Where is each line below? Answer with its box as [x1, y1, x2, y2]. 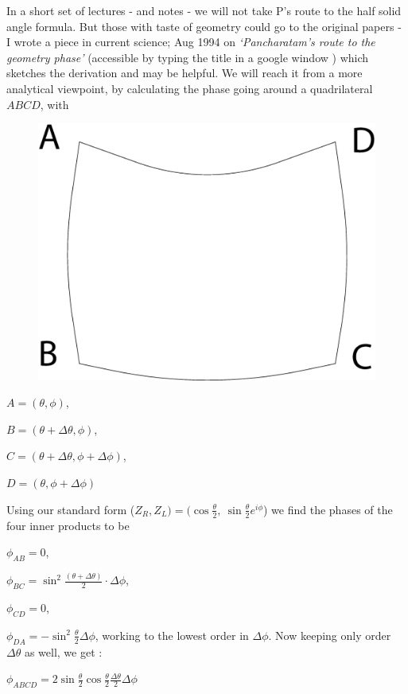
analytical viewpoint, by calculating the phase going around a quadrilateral [6, 80, 373, 96]
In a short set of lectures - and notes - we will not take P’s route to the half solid [6, 2, 402, 18]
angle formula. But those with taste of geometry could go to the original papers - [6, 18, 402, 34]
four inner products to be [6, 517, 130, 533]
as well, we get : [24, 643, 103, 660]
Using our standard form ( [6, 501, 135, 517]
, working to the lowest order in [95, 626, 249, 643]
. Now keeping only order [268, 626, 391, 643]
